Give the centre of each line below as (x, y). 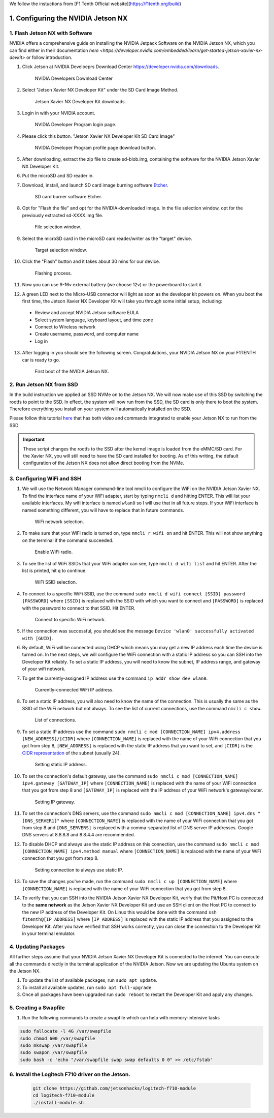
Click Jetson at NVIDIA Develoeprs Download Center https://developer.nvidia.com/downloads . (121, 67)
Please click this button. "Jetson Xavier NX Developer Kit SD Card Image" (98, 136)
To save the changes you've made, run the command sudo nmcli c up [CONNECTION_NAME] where (129, 882)
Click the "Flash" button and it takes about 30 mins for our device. (91, 261)
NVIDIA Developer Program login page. (76, 125)
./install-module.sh (58, 1102)
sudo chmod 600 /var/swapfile (58, 1038)
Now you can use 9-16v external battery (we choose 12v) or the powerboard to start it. (112, 285)
